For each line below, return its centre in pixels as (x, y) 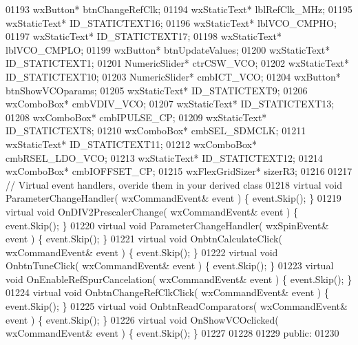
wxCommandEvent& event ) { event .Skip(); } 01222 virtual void (142, 252)
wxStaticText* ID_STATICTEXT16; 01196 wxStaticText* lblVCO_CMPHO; (171, 22)
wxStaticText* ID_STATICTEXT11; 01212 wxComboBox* (131, 144)
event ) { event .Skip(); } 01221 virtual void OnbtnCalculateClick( (144, 239)
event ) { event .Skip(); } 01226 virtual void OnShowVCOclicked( (142, 319)
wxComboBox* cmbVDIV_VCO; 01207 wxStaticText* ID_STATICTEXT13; (170, 104)
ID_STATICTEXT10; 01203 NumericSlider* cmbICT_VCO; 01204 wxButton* (173, 76)
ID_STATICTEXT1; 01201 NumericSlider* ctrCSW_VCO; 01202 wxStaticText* (178, 63)
